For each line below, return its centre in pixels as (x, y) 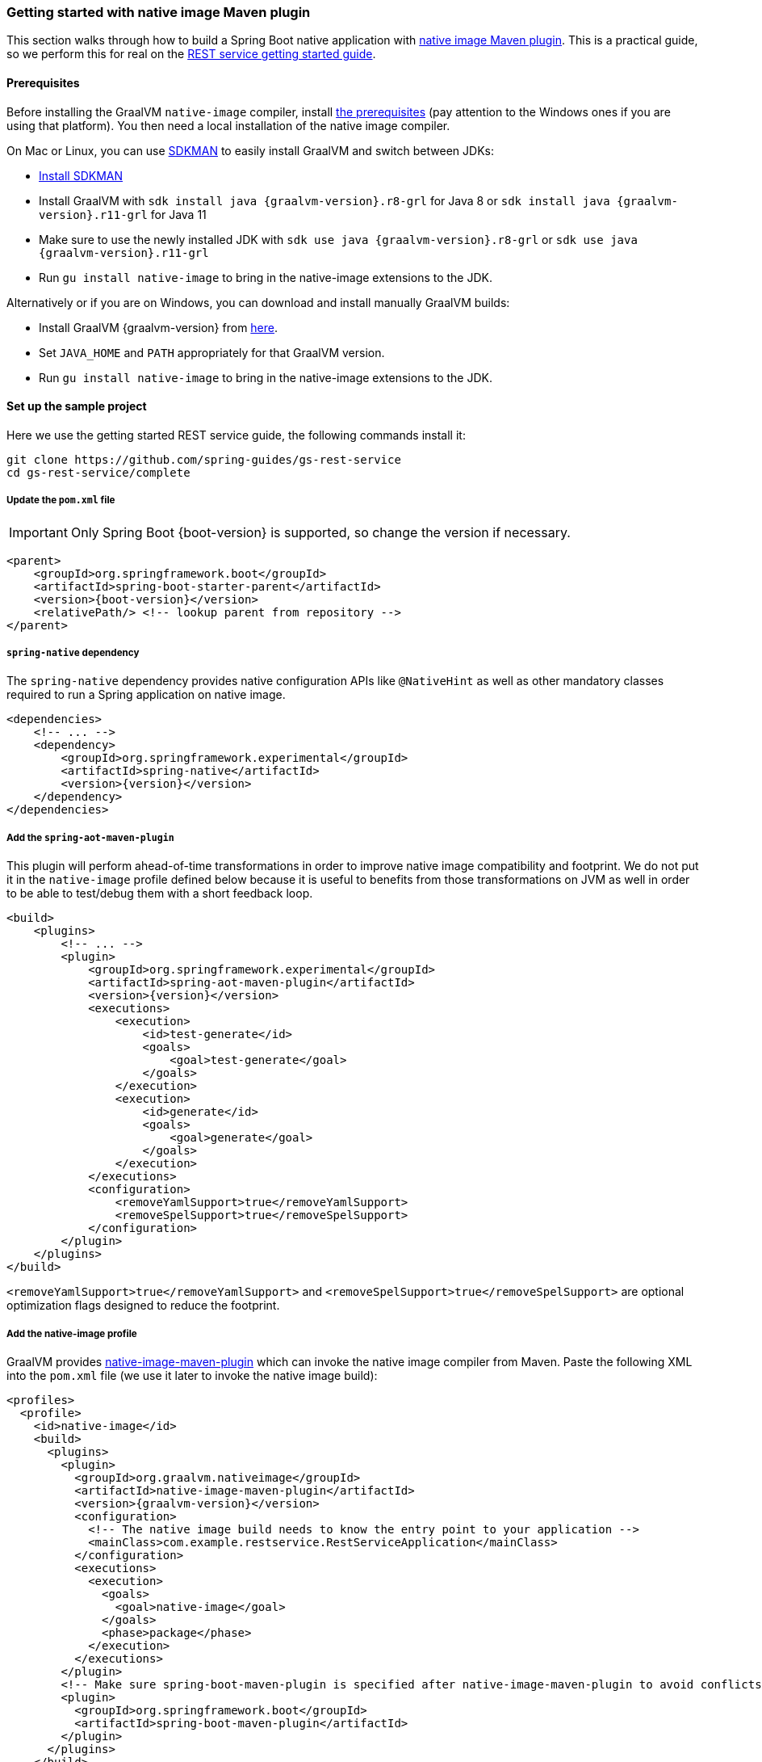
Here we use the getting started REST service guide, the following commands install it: (236, 435)
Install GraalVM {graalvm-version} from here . (159, 327)
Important (38, 532)
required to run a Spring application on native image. (146, 695)
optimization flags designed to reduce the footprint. (143, 1306)
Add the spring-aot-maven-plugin (90, 837)
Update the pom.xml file (61, 500)
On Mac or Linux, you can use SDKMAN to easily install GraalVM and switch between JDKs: (250, 150)
